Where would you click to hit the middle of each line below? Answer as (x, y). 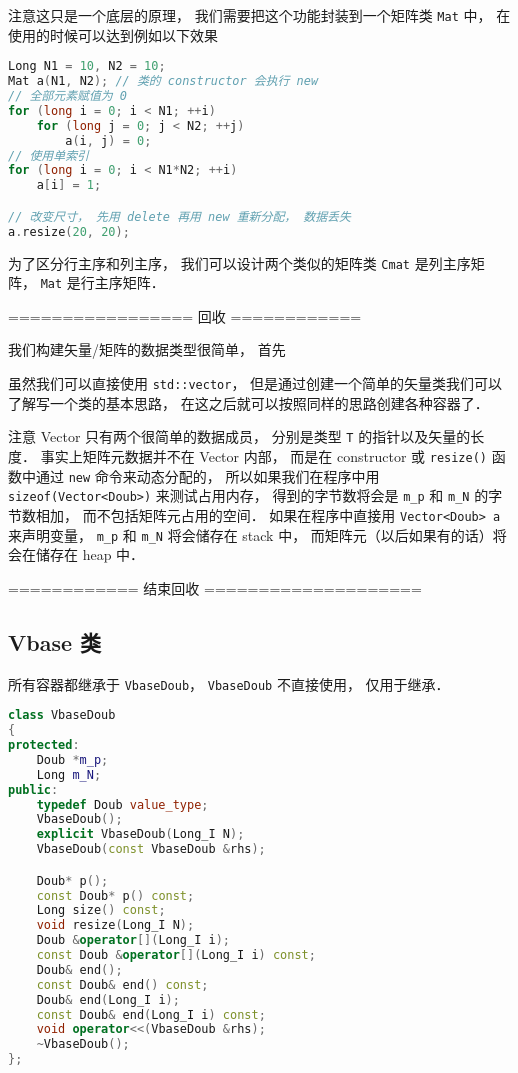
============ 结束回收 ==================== (215, 587)
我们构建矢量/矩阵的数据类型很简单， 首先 (147, 349)
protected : (44, 745)
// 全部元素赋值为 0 (68, 96)
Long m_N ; (69, 774)
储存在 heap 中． (90, 554)
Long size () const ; (101, 910)
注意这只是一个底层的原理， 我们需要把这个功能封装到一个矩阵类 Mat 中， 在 (259, 15)
